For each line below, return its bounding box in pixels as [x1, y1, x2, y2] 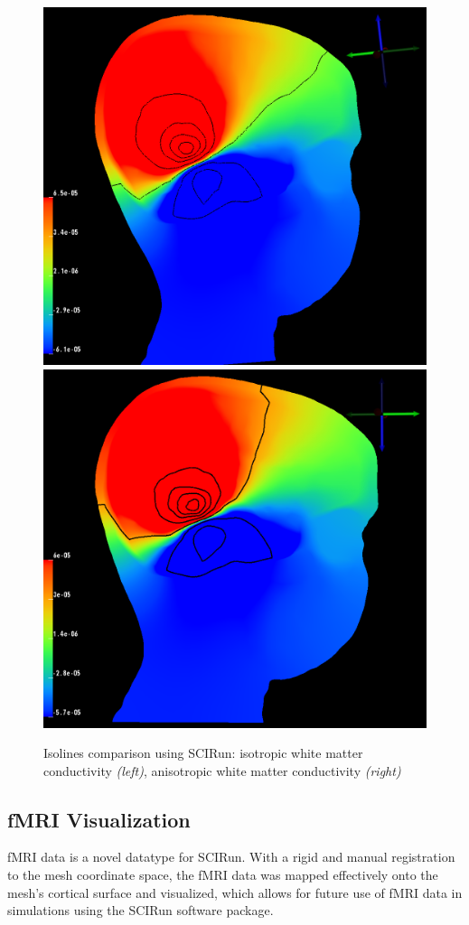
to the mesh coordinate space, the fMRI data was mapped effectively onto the [7, 865, 438, 884]
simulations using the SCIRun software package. [7, 901, 274, 920]
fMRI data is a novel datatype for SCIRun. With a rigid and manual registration [7, 847, 455, 866]
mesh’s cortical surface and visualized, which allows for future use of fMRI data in [7, 883, 463, 902]
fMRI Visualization [7, 805, 191, 833]
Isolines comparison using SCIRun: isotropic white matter [43, 743, 363, 762]
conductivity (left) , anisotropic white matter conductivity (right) [43, 761, 401, 780]
